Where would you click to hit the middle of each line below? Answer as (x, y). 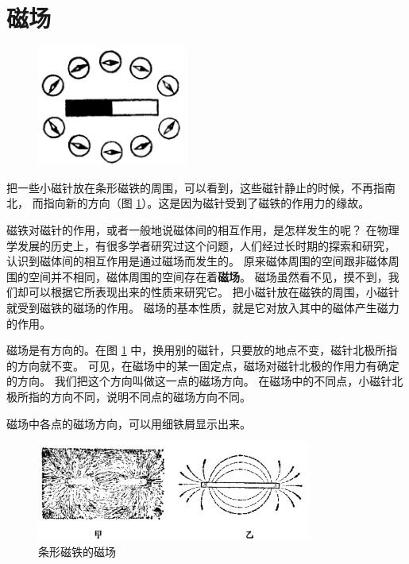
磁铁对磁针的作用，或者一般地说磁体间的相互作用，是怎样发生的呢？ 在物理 (203, 230)
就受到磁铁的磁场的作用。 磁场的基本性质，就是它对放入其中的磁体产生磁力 (203, 308)
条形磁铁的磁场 (77, 552)
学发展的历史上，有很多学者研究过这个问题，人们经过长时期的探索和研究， (201, 245)
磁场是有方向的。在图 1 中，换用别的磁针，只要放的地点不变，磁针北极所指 (202, 350)
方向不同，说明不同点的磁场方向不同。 (150, 397)
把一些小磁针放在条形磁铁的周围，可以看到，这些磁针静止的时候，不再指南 (201, 187)
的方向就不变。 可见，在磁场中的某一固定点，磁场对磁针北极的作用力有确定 (203, 365)
